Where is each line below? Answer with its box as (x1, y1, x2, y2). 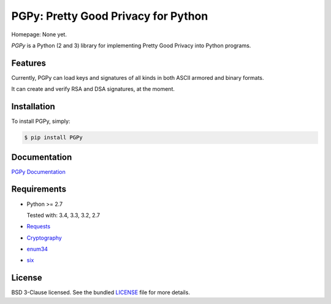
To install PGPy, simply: (11, 117, 70, 125)
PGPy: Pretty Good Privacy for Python (11, 9, 208, 23)
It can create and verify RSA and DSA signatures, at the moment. (11, 85, 175, 93)
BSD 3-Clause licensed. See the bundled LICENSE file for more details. (11, 289, 190, 296)
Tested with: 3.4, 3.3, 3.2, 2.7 (26, 211, 101, 219)
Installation (11, 101, 55, 112)
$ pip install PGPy (24, 134, 83, 141)
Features (11, 58, 46, 68)
